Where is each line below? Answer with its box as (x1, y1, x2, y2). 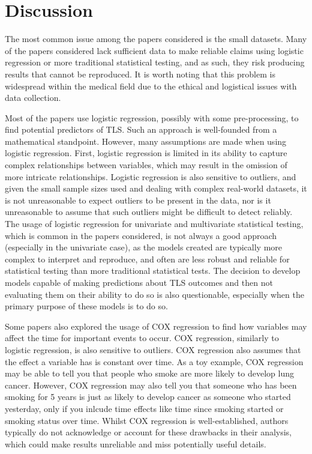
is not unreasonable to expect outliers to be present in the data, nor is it (5, 193, 271, 206)
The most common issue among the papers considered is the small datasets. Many (5, 32, 307, 45)
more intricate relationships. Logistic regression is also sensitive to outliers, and (5, 170, 296, 183)
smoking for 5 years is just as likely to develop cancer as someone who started (5, 390, 291, 403)
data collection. (5, 91, 61, 104)
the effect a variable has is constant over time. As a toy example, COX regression (5, 355, 304, 368)
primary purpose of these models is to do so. (5, 300, 168, 312)
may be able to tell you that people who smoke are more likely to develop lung (5, 367, 294, 380)
